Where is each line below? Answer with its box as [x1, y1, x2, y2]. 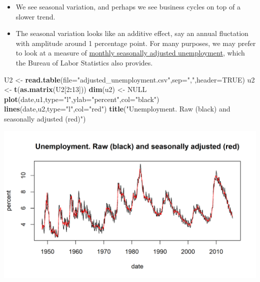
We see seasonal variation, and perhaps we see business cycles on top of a [15, 1, 240, 11]
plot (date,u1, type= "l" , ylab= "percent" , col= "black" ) [4, 93, 159, 104]
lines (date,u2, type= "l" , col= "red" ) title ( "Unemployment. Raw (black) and [4, 103, 230, 114]
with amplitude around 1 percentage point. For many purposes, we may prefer [15, 37, 256, 48]
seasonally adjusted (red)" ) [4, 113, 86, 123]
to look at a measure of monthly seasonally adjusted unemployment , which [15, 47, 245, 58]
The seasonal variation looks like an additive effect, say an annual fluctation [15, 28, 248, 38]
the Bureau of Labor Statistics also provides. [15, 57, 153, 67]
